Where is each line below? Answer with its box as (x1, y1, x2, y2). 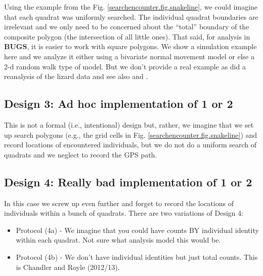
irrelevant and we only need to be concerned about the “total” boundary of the (4, 21, 249, 32)
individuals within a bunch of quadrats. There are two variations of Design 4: (4, 208, 244, 218)
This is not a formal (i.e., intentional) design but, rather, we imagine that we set (4, 119, 254, 130)
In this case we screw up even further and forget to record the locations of (4, 198, 234, 208)
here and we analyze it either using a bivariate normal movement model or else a (4, 51, 254, 61)
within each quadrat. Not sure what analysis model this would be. (16, 234, 221, 245)
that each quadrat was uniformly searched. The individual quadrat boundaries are (4, 11, 258, 22)
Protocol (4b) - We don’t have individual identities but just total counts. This (16, 251, 258, 262)
